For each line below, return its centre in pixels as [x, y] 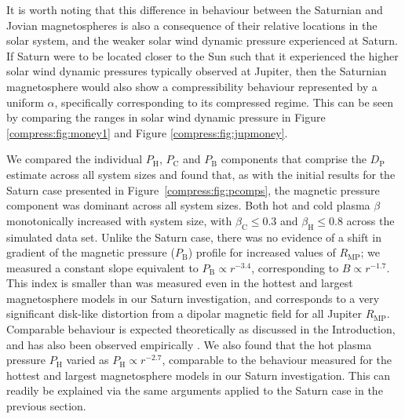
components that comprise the [294, 159]
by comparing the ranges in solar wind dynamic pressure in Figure [166, 117]
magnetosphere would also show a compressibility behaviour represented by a [192, 86]
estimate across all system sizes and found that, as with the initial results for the [201, 174]
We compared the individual [75, 159]
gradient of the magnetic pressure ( [91, 252]
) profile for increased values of [262, 252]
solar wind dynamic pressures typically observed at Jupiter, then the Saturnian [197, 71]
